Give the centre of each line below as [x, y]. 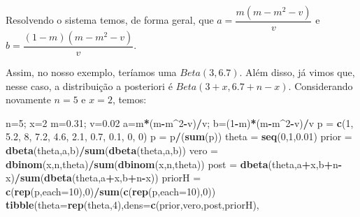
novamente [28, 99]
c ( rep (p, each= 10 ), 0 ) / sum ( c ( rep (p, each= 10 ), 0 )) [111, 191]
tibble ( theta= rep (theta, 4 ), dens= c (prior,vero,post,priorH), [132, 205]
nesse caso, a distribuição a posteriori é [89, 85]
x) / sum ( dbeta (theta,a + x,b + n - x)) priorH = [103, 178]
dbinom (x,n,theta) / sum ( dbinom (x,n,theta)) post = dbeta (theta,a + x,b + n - [174, 164]
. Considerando [321, 85]
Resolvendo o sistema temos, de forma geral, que [110, 20]
